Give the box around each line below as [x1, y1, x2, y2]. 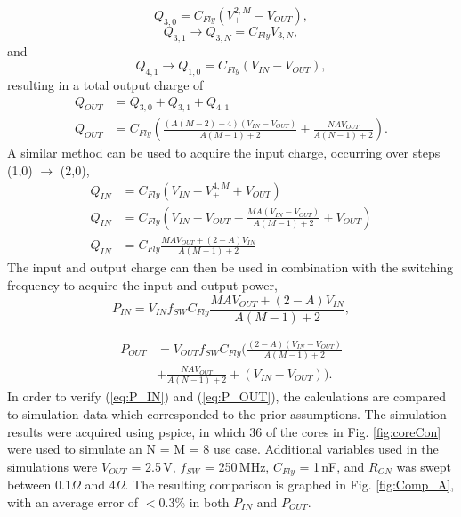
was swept [396, 456, 452, 475]
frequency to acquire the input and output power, [7, 275, 278, 294]
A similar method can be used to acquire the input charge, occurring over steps [7, 143, 441, 162]
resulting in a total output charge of [7, 75, 204, 93]
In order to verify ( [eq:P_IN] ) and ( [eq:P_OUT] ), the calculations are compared [7, 387, 447, 406]
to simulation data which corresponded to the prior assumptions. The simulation [7, 404, 447, 423]
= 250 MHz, [204, 456, 270, 475]
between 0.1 [7, 475, 71, 494]
